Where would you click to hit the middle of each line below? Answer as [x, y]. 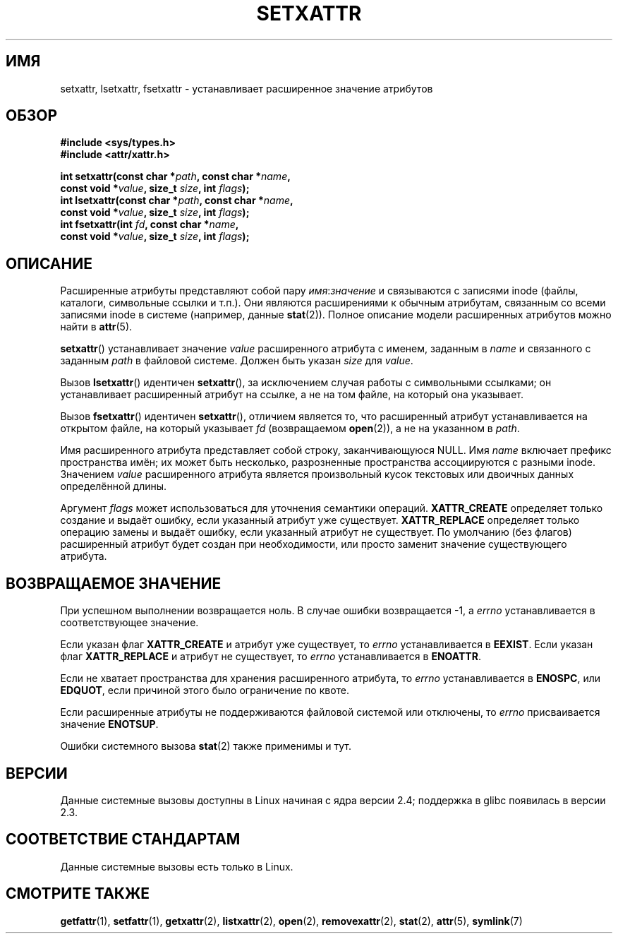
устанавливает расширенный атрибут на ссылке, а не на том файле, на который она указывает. [292, 395]
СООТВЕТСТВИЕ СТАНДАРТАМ [123, 839]
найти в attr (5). [96, 327]
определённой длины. [114, 486]
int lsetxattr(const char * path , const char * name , [177, 201]
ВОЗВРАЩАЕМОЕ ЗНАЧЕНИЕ [114, 583]
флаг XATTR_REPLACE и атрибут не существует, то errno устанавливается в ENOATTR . [271, 657]
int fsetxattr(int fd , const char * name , [150, 225]
